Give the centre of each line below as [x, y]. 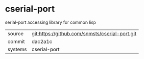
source [15, 33]
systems [17, 49]
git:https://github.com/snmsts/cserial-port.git [84, 33]
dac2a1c [42, 41]
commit [16, 41]
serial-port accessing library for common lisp [51, 22]
